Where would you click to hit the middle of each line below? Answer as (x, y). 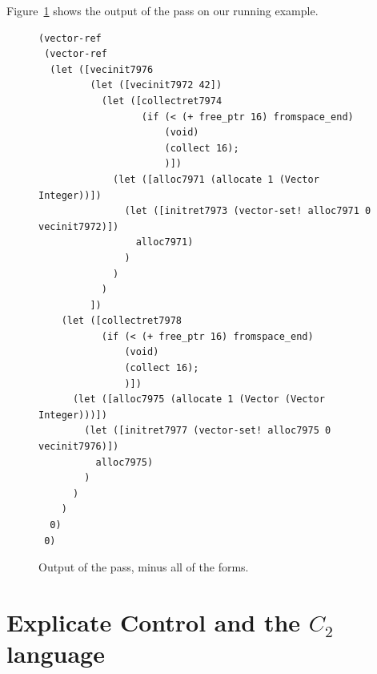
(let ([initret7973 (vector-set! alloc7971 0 (248, 211)
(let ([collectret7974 (162, 101)
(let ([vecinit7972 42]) (156, 85)
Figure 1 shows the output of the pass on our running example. (162, 10)
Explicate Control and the (154, 622)
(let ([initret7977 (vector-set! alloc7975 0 (208, 431)
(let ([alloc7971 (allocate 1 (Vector (216, 179)
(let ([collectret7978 (121, 321)
